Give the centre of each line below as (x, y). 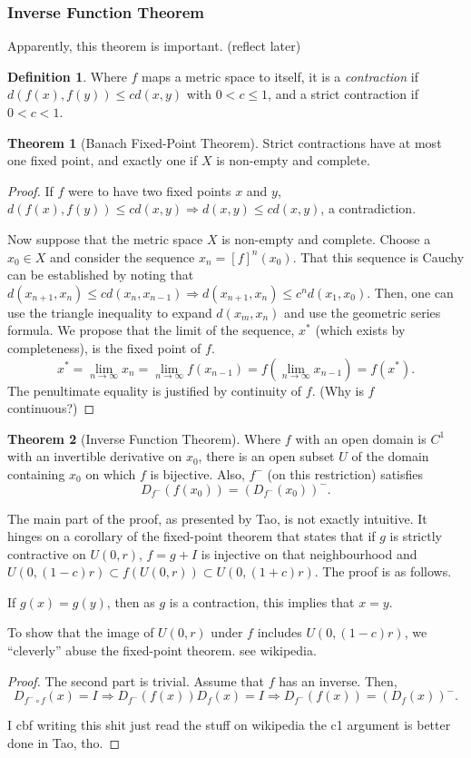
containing (36, 473)
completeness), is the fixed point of (104, 347)
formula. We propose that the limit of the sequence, (151, 330)
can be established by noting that (101, 275)
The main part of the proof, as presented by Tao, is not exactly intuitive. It (217, 518)
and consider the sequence (123, 256)
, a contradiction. (368, 208)
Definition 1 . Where (67, 76)
